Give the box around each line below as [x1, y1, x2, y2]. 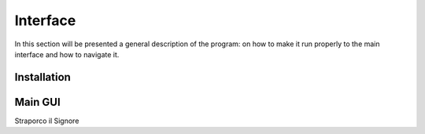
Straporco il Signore [14, 116, 79, 125]
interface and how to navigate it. [14, 49, 120, 59]
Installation [14, 71, 71, 84]
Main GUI [14, 95, 61, 109]
